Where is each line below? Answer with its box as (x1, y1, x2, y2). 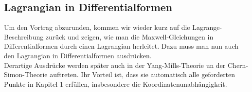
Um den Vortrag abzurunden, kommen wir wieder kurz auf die (4, 22, 190, 32)
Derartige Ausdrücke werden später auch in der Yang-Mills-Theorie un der (4, 60, 226, 70)
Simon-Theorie (4, 69, 48, 79)
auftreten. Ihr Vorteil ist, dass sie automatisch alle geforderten (50, 69, 235, 79)
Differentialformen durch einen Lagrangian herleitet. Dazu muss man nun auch (4, 41, 239, 51)
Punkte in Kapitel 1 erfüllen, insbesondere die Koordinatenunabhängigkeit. (4, 79, 227, 89)
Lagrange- (192, 22, 222, 32)
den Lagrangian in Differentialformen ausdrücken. (4, 50, 152, 60)
